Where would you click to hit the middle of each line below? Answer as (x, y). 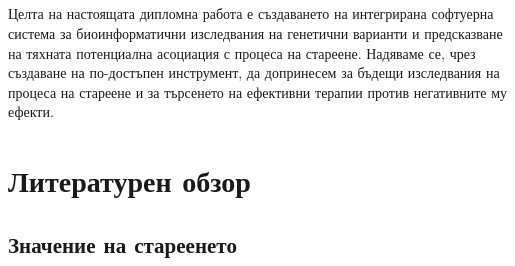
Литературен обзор (129, 180)
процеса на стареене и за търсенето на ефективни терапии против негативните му (258, 91)
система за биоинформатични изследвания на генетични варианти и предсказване (255, 32)
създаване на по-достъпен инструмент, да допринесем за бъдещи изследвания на (254, 72)
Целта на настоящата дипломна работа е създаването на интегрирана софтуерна (251, 13)
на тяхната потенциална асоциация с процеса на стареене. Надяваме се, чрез (242, 52)
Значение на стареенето (122, 243)
